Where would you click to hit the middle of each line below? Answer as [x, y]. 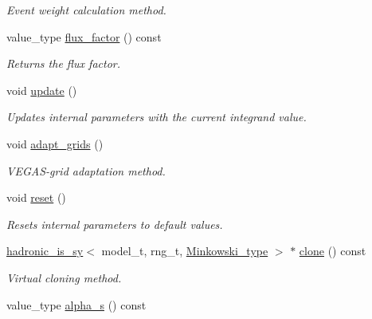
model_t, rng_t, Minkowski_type [185, 251]
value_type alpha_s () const [76, 304]
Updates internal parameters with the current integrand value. [157, 117]
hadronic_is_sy [45, 251]
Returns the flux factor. [64, 63]
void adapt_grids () [55, 143]
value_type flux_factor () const [84, 36]
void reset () [36, 197]
